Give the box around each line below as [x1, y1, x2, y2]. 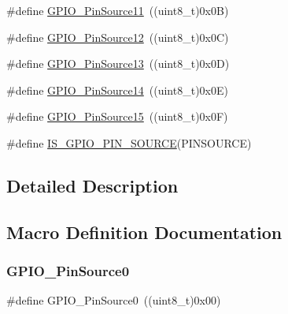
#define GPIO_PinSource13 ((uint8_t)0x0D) [6, 55, 230, 72]
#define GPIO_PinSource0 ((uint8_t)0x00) [6, 292, 221, 308]
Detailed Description [6, 173, 179, 197]
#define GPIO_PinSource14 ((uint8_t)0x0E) [6, 81, 228, 98]
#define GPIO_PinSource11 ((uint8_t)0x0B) [6, 2, 229, 18]
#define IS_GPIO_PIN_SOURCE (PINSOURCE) [6, 134, 252, 151]
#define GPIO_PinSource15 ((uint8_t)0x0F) [6, 108, 228, 125]
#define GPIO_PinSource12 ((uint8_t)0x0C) [6, 28, 229, 45]
